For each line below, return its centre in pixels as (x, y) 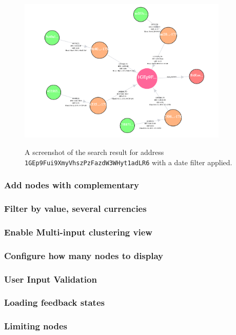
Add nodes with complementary (72, 185)
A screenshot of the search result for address (94, 152)
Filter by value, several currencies (75, 209)
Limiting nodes (36, 326)
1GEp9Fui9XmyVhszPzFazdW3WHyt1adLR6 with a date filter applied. (129, 162)
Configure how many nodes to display (84, 255)
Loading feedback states (54, 302)
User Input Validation (51, 279)
